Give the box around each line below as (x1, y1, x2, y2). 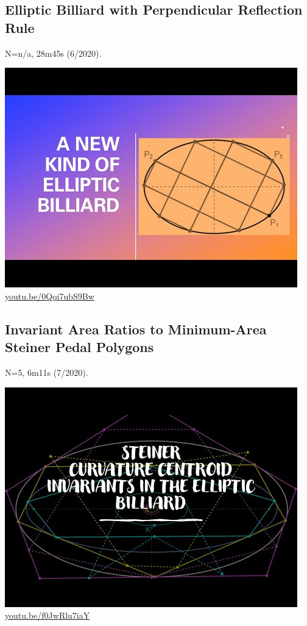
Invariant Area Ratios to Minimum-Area (5, 319, 267, 338)
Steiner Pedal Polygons (5, 337, 154, 356)
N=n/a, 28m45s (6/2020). (5, 46, 102, 59)
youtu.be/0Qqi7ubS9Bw (5, 289, 94, 302)
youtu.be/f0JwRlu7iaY (5, 609, 90, 622)
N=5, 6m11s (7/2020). (5, 365, 88, 378)
